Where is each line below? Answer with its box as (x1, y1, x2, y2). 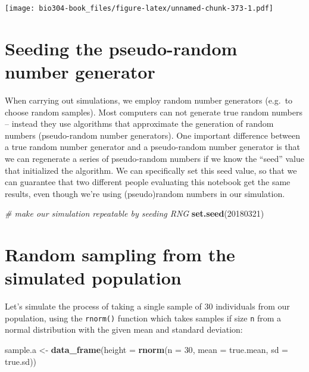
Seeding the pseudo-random (5, 36, 238, 60)
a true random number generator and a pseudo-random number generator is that (5, 140, 300, 153)
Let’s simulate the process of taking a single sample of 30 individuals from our (5, 300, 290, 312)
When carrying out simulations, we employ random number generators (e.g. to (5, 93, 293, 106)
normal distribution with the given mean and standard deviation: (5, 323, 243, 336)
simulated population (5, 265, 182, 290)
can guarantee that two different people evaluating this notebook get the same (5, 176, 291, 188)
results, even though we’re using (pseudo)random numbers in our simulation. (5, 187, 285, 199)
